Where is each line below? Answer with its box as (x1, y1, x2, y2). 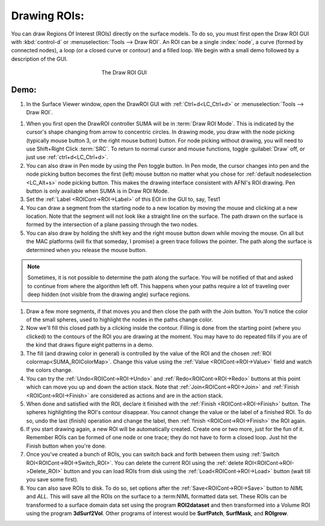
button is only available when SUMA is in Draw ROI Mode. (26, 187, 170, 194)
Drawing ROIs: (11, 9, 84, 22)
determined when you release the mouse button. (26, 246, 147, 253)
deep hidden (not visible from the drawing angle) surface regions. (27, 291, 191, 298)
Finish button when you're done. (26, 442, 107, 450)
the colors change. (26, 367, 73, 374)
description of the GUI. (11, 55, 68, 63)
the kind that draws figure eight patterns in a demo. (26, 341, 153, 348)
